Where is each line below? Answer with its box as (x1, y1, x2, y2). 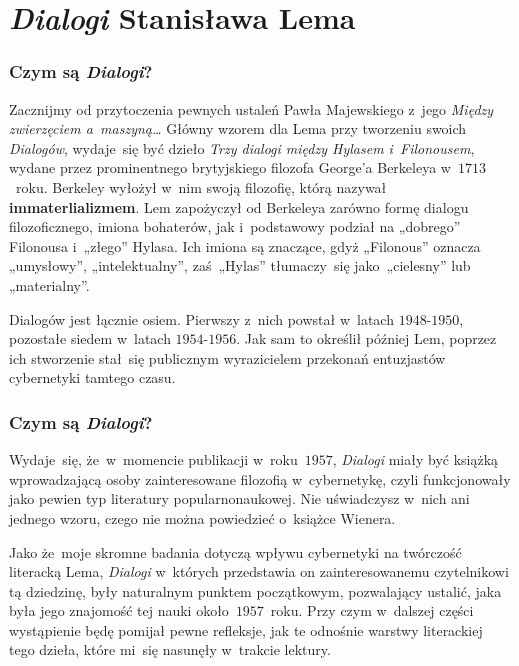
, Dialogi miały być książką (332, 449, 499, 470)
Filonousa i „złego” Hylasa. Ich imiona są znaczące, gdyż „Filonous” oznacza (9, 235, 481, 256)
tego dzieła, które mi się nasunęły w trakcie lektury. (9, 639, 331, 660)
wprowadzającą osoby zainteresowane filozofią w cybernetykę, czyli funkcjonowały (9, 468, 511, 489)
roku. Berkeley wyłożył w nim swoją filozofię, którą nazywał (15, 176, 387, 197)
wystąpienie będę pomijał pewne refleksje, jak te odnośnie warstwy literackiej (9, 619, 483, 640)
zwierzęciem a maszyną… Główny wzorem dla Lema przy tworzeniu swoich (9, 118, 467, 139)
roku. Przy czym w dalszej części (270, 600, 474, 621)
